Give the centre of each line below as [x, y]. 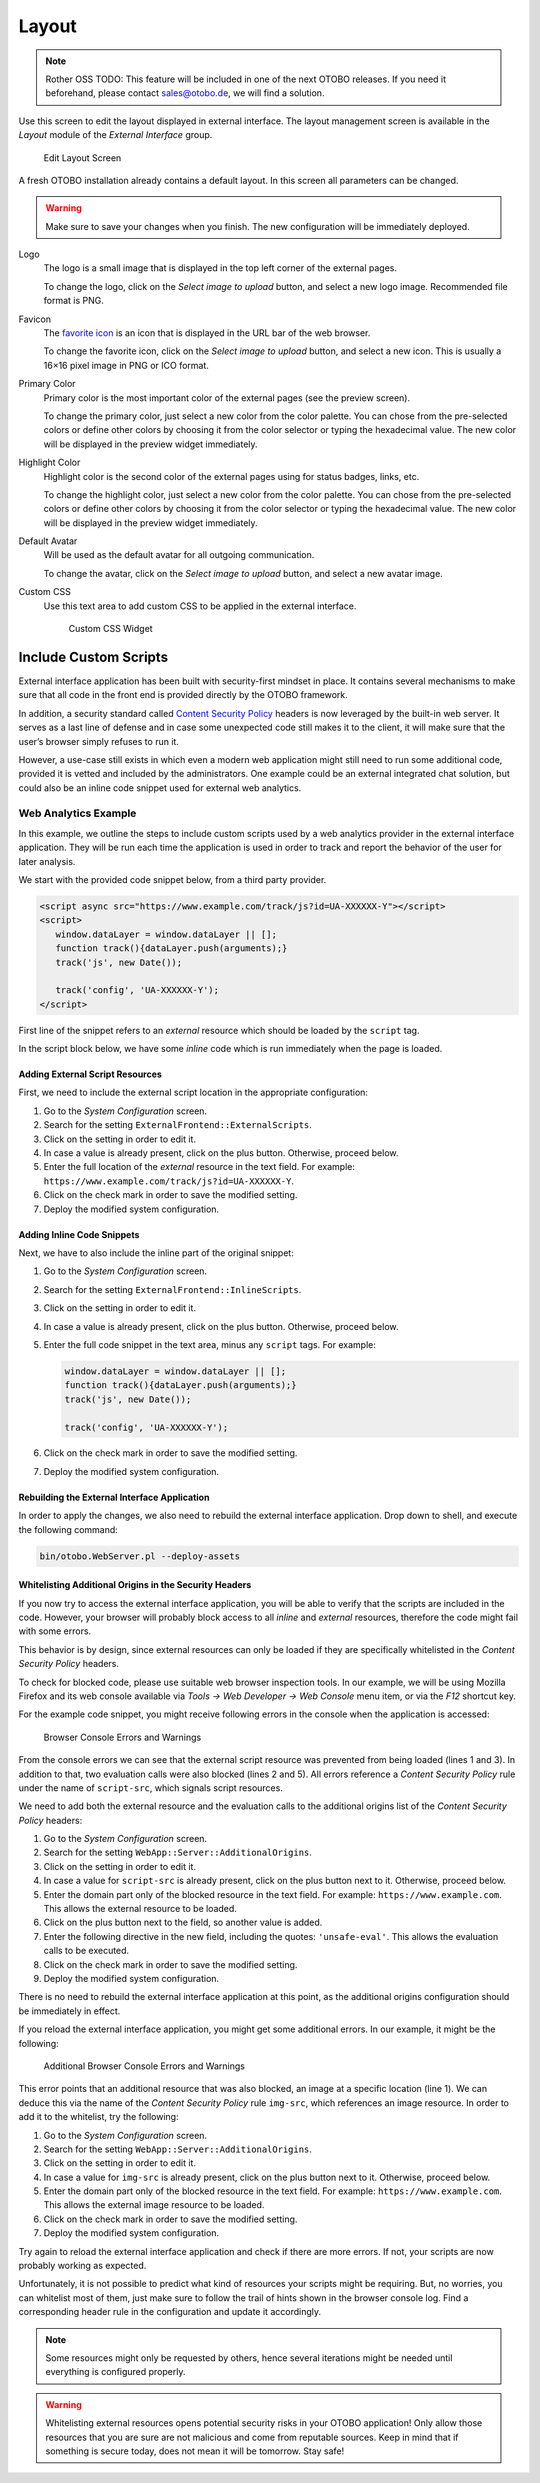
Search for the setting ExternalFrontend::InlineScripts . [172, 1289]
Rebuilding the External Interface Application [114, 1497]
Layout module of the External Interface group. [115, 135]
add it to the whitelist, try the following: [98, 2117]
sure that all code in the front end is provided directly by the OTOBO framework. [183, 695]
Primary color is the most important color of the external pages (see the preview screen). [226, 397]
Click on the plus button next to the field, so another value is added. [183, 1922]
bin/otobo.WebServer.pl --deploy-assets [139, 1556]
